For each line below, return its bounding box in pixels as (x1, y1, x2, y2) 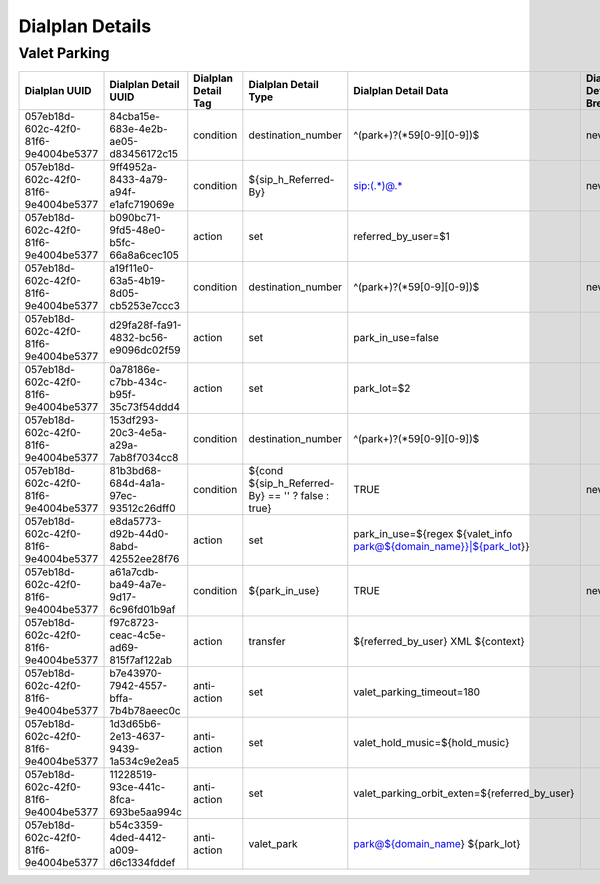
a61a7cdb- (109, 565, 159, 579)
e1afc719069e (109, 198, 175, 212)
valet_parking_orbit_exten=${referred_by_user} (353, 786, 575, 800)
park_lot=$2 (353, 381, 411, 395)
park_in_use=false (353, 331, 440, 345)
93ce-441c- (109, 780, 166, 794)
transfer (248, 635, 286, 649)
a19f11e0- (109, 261, 154, 275)
